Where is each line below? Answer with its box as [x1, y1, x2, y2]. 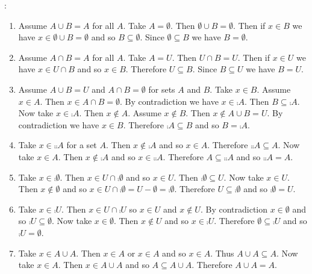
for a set [66, 139, 97, 151]
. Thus [210, 246, 234, 259]
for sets [148, 83, 175, 95]
